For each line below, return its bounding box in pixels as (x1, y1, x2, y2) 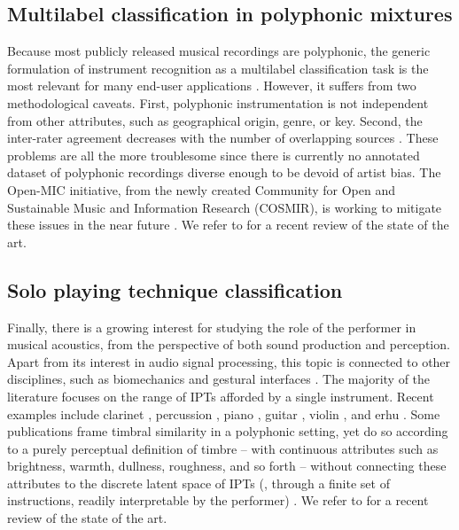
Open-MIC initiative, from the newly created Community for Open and (7, 180, 396, 199)
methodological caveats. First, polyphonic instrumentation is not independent (7, 93, 429, 112)
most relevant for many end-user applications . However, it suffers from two (7, 76, 416, 95)
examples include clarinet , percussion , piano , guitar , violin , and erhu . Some (7, 404, 440, 423)
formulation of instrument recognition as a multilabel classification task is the (7, 58, 429, 77)
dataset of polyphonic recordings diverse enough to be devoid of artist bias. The (7, 163, 441, 182)
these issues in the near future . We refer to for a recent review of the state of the (7, 215, 449, 234)
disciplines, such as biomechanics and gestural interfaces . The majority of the (7, 370, 431, 388)
